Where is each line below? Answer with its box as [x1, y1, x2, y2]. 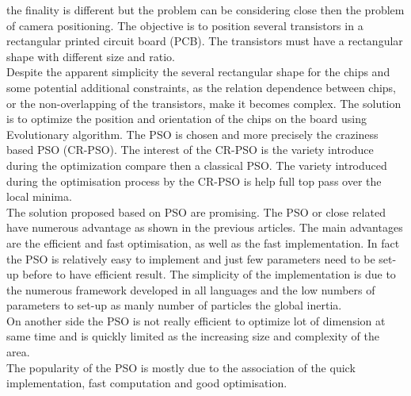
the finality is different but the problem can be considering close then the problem [6, 2, 405, 17]
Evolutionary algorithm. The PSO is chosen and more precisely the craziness [6, 125, 379, 142]
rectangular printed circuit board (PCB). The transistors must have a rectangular [6, 33, 403, 49]
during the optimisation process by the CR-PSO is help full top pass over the [6, 172, 382, 189]
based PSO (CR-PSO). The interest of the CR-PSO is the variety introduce [6, 141, 374, 158]
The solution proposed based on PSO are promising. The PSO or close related [6, 203, 386, 220]
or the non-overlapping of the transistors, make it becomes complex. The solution [6, 94, 401, 111]
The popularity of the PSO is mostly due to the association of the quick [6, 359, 356, 375]
